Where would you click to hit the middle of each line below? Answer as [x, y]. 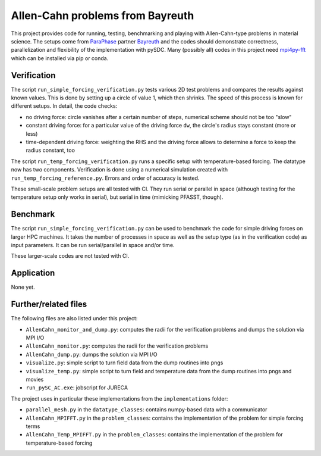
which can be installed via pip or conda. [60, 58]
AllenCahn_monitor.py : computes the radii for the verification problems [117, 346]
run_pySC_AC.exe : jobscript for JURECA [77, 388]
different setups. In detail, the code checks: [64, 106]
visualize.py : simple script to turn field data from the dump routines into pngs [125, 363]
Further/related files [49, 304]
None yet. [23, 287]
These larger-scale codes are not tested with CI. [70, 256]
